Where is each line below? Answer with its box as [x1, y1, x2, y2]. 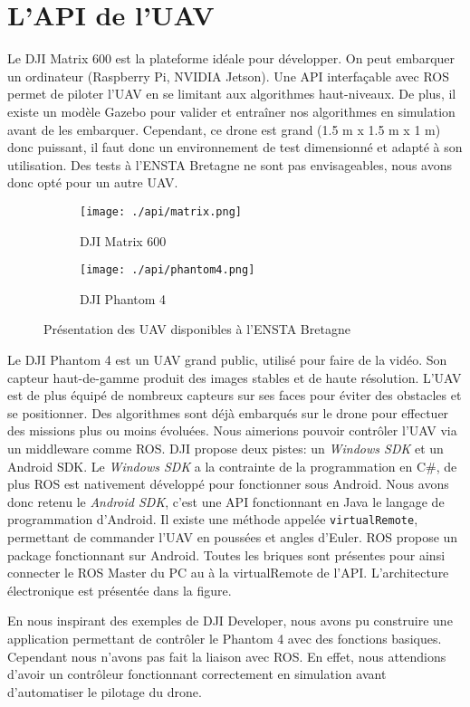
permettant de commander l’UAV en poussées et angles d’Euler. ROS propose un [7, 527, 458, 546]
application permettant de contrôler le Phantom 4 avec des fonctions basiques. [7, 628, 442, 647]
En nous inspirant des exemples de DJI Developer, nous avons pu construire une [7, 611, 453, 630]
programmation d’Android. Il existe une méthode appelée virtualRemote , [7, 510, 418, 529]
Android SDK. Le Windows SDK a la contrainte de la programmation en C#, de [7, 456, 457, 475]
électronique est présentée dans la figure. [7, 580, 232, 599]
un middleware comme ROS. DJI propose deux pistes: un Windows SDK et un [7, 438, 444, 457]
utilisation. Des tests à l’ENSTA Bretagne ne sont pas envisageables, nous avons [7, 155, 452, 174]
